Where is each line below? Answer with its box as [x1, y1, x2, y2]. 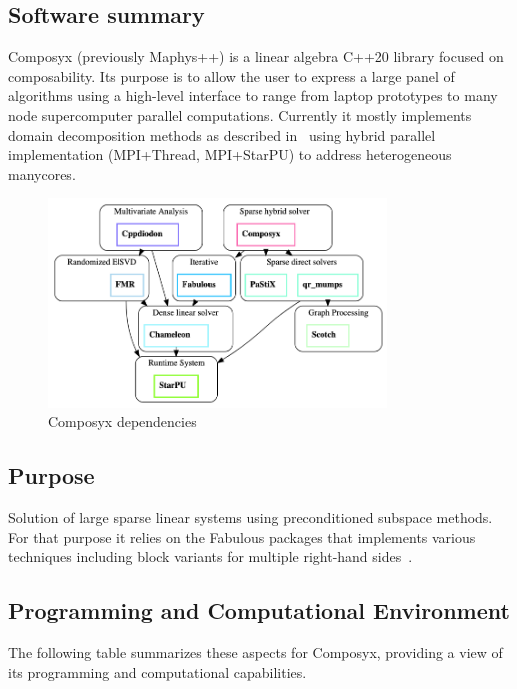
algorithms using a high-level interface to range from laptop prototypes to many [8, 85, 498, 106]
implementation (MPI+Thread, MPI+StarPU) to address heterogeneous [8, 144, 452, 165]
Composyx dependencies [48, 411, 197, 432]
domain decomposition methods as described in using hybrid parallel [8, 124, 436, 145]
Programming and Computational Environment [8, 595, 510, 626]
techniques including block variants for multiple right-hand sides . [8, 546, 413, 567]
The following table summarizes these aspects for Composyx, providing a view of [8, 642, 503, 663]
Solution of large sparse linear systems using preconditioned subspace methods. [8, 507, 493, 528]
